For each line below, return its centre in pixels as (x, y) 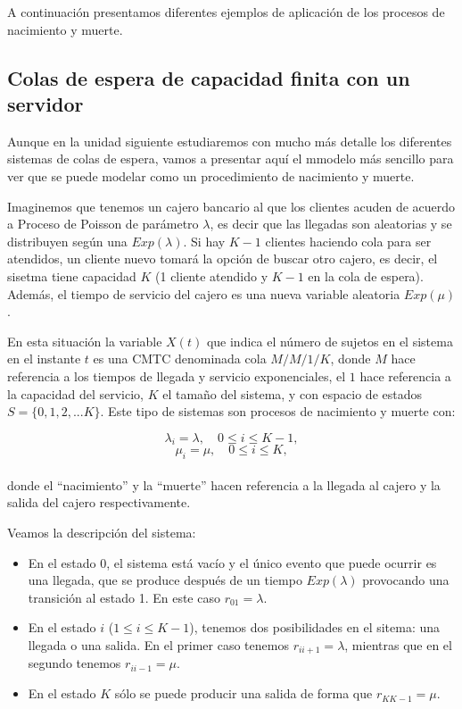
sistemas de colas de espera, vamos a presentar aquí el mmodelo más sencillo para (231, 158)
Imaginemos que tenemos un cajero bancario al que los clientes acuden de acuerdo (231, 206)
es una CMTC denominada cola (180, 359)
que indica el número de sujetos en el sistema (330, 341)
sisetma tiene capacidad (72, 275)
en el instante (44, 359)
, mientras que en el (398, 645)
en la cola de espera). (366, 275)
